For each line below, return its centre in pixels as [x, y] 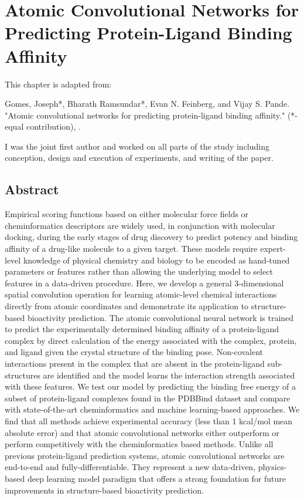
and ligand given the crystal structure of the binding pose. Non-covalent [134, 352]
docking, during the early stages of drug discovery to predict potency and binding [151, 237]
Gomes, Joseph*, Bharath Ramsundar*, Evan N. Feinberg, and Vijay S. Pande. [147, 104]
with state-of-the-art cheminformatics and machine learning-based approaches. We [152, 409]
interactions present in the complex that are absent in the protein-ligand [135, 363]
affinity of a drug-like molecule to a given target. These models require [131, 249]
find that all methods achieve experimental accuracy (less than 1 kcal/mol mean [149, 420]
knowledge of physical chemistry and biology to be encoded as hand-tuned [156, 260]
